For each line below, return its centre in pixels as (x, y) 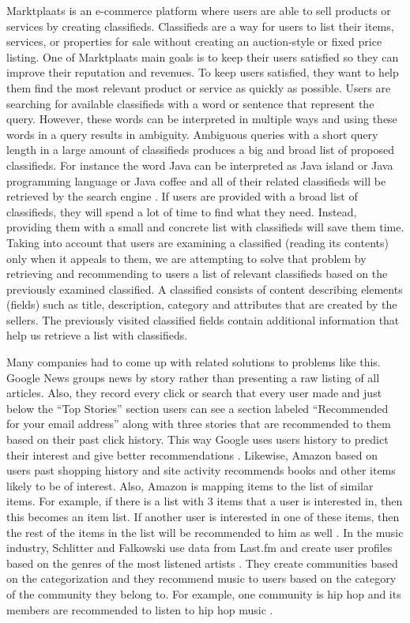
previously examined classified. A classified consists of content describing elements (205, 289)
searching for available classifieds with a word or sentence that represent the (190, 103)
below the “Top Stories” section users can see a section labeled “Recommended (197, 408)
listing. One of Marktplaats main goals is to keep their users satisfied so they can (203, 56)
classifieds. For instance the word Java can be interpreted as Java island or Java (200, 165)
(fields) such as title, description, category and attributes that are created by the (202, 304)
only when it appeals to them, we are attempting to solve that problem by (186, 258)
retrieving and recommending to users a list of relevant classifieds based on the (197, 274)
